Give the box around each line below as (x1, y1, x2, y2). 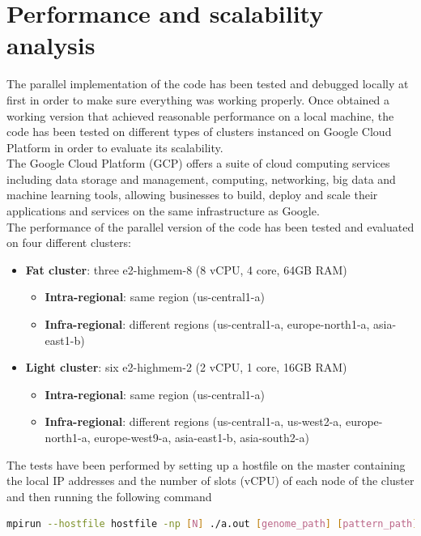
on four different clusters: (6, 234, 131, 251)
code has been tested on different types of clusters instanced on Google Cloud (6, 123, 392, 140)
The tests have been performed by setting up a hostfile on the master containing (6, 456, 406, 473)
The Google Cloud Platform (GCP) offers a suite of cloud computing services (6, 155, 390, 172)
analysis (6, 28, 96, 62)
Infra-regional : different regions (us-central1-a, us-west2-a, (45, 413, 342, 430)
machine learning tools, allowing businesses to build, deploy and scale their (6, 186, 378, 203)
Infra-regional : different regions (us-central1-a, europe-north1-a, (45, 316, 370, 333)
